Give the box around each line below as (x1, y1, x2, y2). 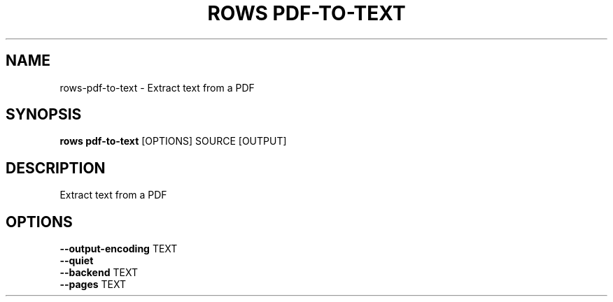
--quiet (59, 254, 94, 267)
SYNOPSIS (6, 106, 82, 124)
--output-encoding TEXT (59, 243, 178, 255)
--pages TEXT (59, 278, 127, 291)
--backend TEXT (59, 266, 138, 279)
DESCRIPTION (6, 159, 106, 177)
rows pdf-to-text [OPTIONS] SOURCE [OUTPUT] (59, 135, 287, 148)
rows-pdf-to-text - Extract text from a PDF (59, 81, 255, 94)
